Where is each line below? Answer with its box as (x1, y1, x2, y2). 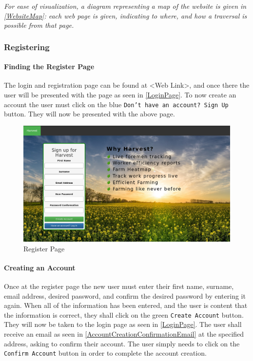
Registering (4, 40, 50, 53)
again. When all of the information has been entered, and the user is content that (4, 300, 248, 310)
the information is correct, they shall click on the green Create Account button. (4, 309, 244, 320)
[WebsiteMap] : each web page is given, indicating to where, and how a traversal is (4, 10, 247, 20)
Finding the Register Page (4, 61, 95, 72)
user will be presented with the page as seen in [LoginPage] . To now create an (4, 90, 236, 100)
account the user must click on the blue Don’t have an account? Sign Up (4, 99, 229, 109)
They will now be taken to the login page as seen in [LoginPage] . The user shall (4, 319, 242, 329)
